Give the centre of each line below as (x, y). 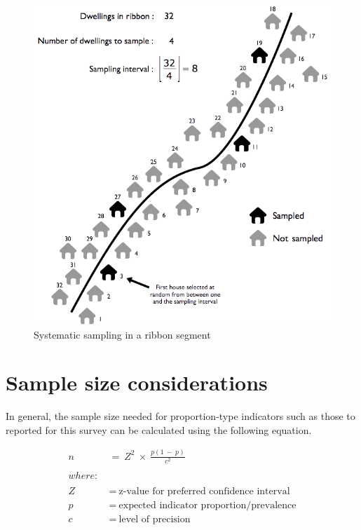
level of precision (155, 520)
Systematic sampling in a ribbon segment (122, 334)
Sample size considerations (137, 382)
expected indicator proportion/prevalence (207, 506)
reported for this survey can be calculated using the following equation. (159, 429)
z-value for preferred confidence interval (204, 492)
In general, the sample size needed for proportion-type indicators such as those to (180, 416)
